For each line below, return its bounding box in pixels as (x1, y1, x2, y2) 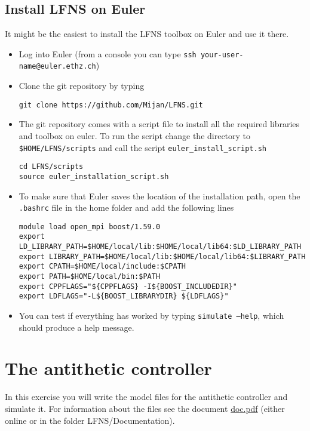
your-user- (200, 50, 244, 59)
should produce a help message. (19, 321, 134, 333)
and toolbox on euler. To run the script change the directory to (19, 129, 251, 141)
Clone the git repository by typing (19, 79, 145, 92)
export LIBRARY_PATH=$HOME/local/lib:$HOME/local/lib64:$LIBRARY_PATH (19, 252, 306, 261)
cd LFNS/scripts (19, 162, 84, 171)
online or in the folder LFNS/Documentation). (5, 414, 175, 426)
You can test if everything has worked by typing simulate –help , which (19, 309, 284, 322)
